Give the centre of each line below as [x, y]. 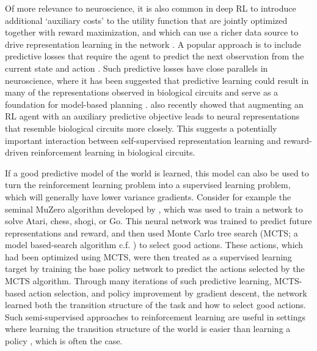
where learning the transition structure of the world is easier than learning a [148, 329]
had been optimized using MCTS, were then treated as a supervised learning [148, 256]
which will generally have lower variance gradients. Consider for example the [148, 196]
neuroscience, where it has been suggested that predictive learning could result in [157, 80]
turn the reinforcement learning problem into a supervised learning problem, [148, 185]
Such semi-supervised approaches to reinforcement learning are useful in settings [155, 316]
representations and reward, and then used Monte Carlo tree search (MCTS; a [151, 232]
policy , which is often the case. [64, 341]
